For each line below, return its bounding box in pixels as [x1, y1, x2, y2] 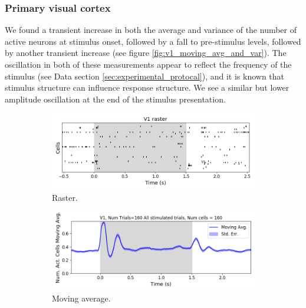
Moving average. [52, 292, 111, 304]
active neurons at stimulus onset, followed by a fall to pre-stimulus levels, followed [5, 35, 301, 47]
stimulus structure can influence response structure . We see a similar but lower [5, 81, 289, 94]
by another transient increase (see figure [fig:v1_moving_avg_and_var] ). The [5, 47, 287, 59]
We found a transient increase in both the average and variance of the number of [5, 24, 297, 36]
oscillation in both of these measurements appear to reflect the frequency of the [5, 58, 292, 70]
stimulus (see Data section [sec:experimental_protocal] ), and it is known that [5, 69, 285, 82]
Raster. [52, 191, 78, 203]
